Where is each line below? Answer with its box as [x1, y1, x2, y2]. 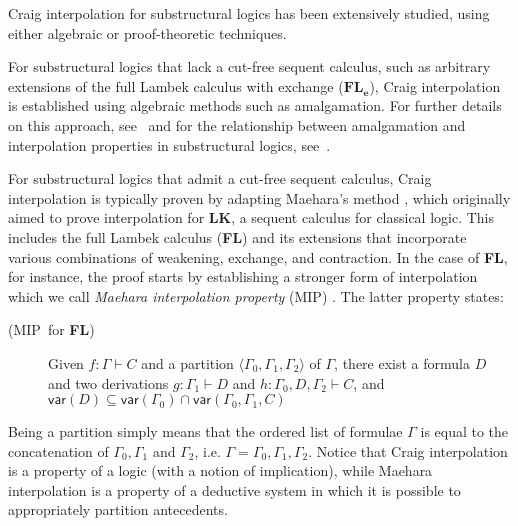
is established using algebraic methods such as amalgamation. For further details [8, 95, 502, 116]
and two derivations [48, 372, 169, 393]
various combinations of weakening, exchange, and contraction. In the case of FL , [8, 246, 508, 267]
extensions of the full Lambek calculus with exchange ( [8, 75, 344, 96]
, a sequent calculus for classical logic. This [231, 207, 495, 228]
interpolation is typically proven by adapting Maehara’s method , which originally [8, 187, 511, 208]
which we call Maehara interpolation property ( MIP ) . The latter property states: [8, 285, 504, 306]
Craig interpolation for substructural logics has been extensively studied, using [8, 3, 490, 23]
